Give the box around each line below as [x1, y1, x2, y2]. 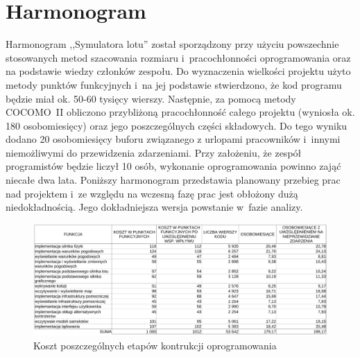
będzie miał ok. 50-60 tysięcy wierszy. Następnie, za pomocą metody [6, 91, 296, 105]
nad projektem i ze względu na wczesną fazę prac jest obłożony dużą [6, 186, 298, 200]
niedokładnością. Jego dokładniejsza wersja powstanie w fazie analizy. [6, 200, 303, 214]
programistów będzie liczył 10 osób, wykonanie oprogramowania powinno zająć [6, 159, 341, 173]
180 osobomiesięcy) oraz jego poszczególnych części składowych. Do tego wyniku [6, 118, 348, 132]
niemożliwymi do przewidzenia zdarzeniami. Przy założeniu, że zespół [6, 145, 302, 159]
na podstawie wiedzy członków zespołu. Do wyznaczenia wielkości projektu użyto [6, 64, 351, 78]
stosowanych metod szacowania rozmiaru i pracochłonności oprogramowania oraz [6, 50, 351, 64]
